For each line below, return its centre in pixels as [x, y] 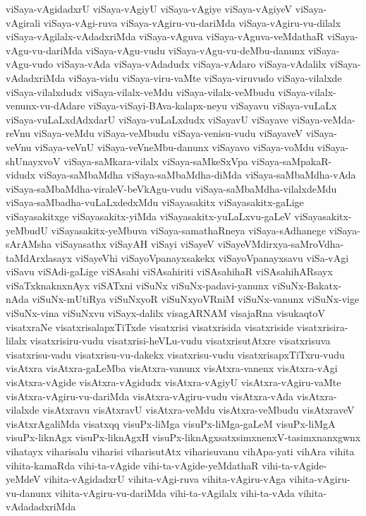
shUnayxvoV [33, 161]
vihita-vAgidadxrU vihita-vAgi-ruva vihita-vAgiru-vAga [165, 479]
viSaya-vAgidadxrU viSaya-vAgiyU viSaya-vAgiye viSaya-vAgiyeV [149, 8]
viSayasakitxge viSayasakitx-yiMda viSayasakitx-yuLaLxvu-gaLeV [148, 216]
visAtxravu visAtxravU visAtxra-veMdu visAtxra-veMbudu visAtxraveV [199, 410]
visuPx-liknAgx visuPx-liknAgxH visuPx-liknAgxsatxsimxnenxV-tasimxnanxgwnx [183, 437]
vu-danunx [29, 492]
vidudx [21, 175]
